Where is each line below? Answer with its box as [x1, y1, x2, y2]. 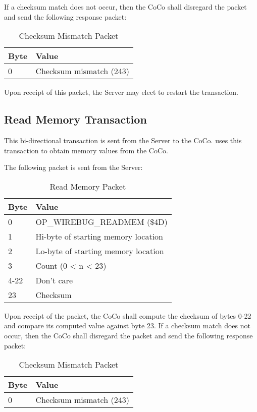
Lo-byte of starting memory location [35, 245, 164, 257]
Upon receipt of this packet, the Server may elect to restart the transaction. [4, 87, 238, 97]
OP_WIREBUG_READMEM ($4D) [35, 215, 168, 227]
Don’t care [35, 274, 73, 286]
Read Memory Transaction [4, 111, 147, 127]
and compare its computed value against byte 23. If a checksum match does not [4, 320, 250, 331]
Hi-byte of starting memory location [35, 230, 164, 242]
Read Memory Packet [49, 180, 126, 192]
